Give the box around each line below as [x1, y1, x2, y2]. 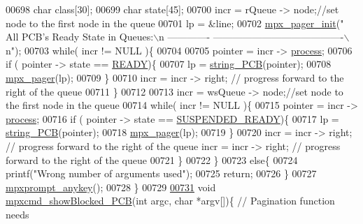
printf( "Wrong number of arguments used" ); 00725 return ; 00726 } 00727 [6, 166, 317, 181]
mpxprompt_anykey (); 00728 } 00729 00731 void [6, 179, 216, 194]
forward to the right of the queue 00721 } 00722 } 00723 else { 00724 [6, 152, 298, 167]
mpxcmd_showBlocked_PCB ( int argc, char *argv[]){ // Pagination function [6, 193, 335, 208]
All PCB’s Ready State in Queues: [6, 29, 154, 44]
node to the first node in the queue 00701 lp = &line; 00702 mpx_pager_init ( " [6, 15, 344, 30]
